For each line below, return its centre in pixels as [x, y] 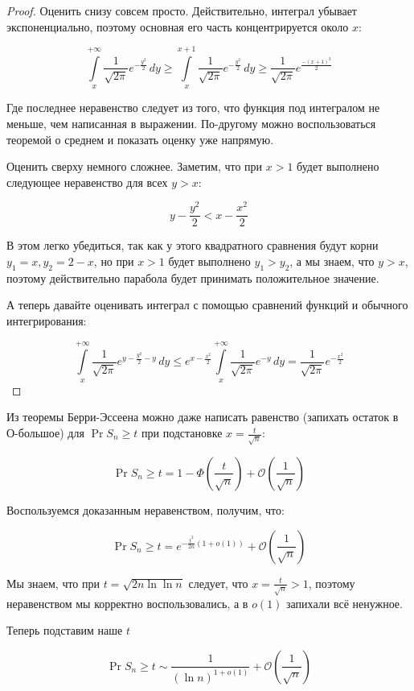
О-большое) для [45, 433]
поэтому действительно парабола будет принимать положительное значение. [193, 277]
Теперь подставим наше [65, 630]
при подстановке [182, 433]
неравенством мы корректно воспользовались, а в [127, 603]
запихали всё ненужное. [344, 603]
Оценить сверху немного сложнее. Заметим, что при [135, 166]
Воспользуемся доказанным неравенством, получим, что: [146, 509]
